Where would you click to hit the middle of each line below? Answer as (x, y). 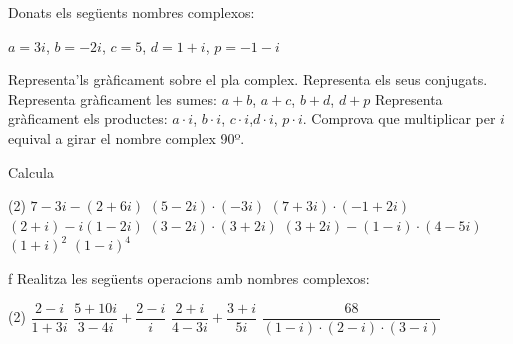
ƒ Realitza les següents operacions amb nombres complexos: (189, 277)
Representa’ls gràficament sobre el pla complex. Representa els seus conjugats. (248, 79)
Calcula (31, 171)
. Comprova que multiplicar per (399, 118)
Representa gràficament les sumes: (112, 98)
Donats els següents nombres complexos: (131, 12)
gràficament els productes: (88, 118)
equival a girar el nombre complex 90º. (126, 137)
